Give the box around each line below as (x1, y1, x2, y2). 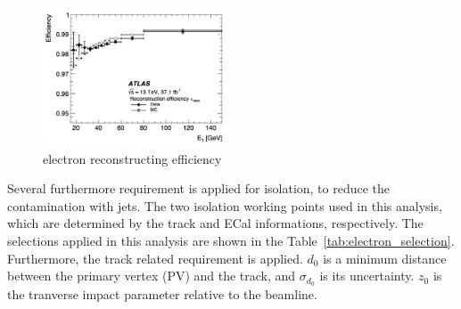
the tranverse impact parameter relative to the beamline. (7, 285, 317, 304)
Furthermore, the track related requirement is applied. (7, 248, 303, 267)
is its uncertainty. (319, 266, 415, 285)
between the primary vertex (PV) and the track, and (7, 266, 296, 285)
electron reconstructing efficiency (43, 149, 222, 167)
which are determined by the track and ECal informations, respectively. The (7, 214, 424, 232)
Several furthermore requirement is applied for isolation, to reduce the (7, 179, 391, 198)
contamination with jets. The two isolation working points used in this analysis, (7, 196, 442, 215)
